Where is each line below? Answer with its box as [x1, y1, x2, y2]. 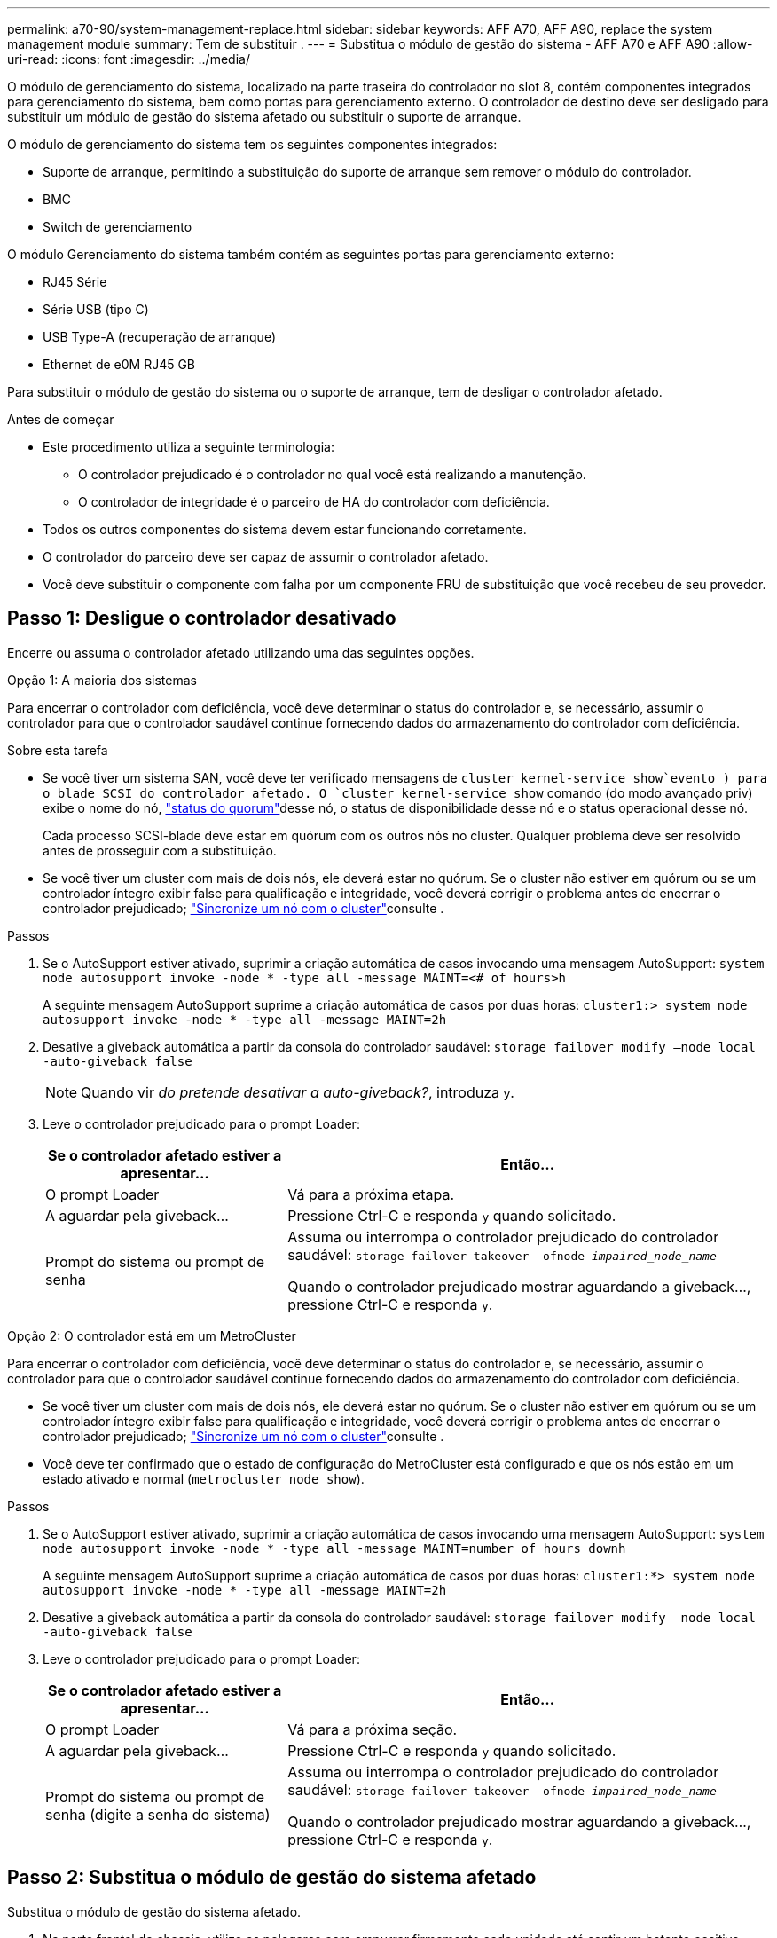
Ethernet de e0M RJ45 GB [43, 357, 196, 372]
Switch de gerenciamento [43, 219, 192, 234]
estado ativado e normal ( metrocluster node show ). [43, 1470, 365, 1486]
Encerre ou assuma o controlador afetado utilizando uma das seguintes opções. [7, 644, 475, 660]
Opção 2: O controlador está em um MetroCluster [7, 1327, 296, 1343]
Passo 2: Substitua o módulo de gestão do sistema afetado [7, 1866, 537, 1889]
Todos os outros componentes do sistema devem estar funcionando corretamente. [43, 522, 527, 537]
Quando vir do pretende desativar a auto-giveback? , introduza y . [81, 1083, 514, 1101]
